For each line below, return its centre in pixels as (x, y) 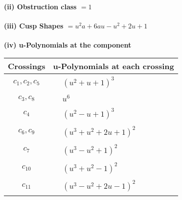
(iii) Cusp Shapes (34, 26)
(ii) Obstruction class (40, 6)
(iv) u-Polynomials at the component (68, 45)
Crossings (27, 66)
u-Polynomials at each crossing (114, 66)
